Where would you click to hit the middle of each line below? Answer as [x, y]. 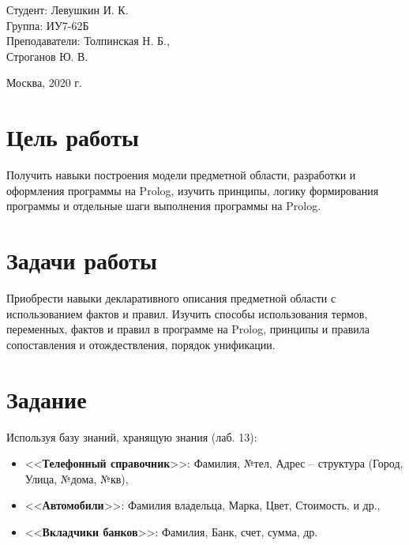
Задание [47, 398]
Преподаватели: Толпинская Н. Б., [88, 41]
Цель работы [73, 137]
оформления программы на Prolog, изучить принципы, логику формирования [193, 190]
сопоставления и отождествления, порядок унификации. [141, 344]
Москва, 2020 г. [44, 83]
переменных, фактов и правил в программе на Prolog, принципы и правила [188, 329]
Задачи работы [82, 260]
